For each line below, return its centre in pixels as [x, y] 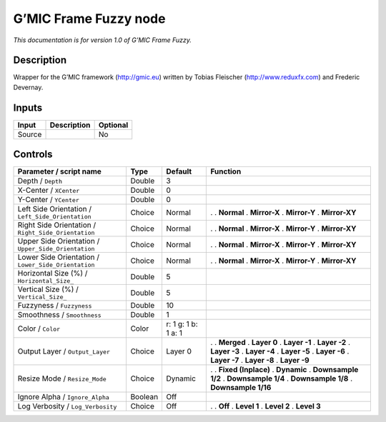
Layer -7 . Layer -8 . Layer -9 [260, 361]
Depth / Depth [40, 181]
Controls [33, 155]
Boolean [144, 397]
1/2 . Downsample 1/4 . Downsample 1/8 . [282, 378]
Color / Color [39, 328]
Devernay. [28, 87]
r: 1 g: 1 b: [182, 324]
